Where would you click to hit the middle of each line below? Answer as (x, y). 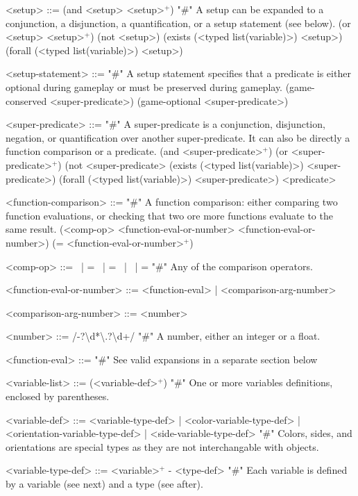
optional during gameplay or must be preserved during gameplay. (144, 86)
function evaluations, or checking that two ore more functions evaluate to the (169, 215)
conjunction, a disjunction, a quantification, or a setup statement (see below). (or (178, 23)
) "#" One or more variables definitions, (248, 382)
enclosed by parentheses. (58, 396)
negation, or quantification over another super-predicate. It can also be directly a (178, 137)
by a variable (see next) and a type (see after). (104, 484)
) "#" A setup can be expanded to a (247, 9)
